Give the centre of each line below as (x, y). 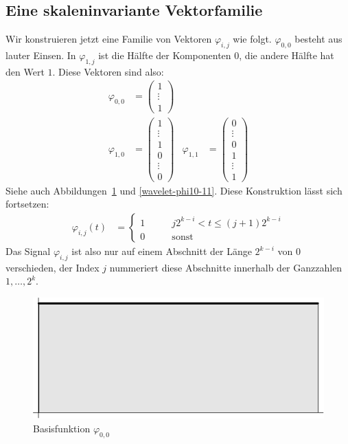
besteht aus (318, 39)
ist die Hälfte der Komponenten (165, 55)
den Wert (25, 71)
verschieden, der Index (53, 267)
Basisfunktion (62, 428)
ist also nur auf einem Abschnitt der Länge (162, 251)
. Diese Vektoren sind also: (108, 71)
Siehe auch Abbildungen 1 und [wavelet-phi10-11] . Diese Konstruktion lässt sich (174, 190)
